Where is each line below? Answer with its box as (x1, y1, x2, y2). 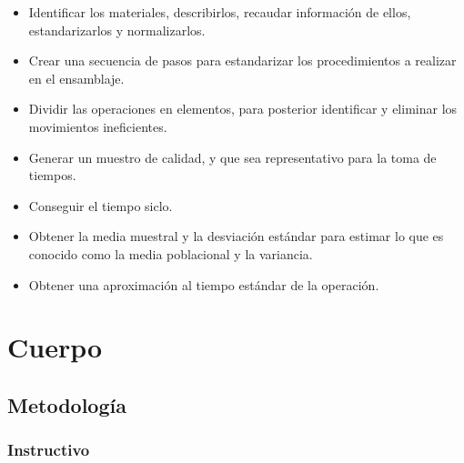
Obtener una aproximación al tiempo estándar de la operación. (28, 275, 379, 294)
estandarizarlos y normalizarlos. (28, 20, 206, 39)
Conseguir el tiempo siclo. (28, 196, 173, 215)
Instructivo (7, 438, 90, 461)
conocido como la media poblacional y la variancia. (28, 244, 313, 263)
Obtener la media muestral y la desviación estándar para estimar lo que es (28, 226, 444, 246)
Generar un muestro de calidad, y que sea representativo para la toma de (28, 147, 437, 166)
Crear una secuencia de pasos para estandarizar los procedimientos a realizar (28, 51, 457, 70)
